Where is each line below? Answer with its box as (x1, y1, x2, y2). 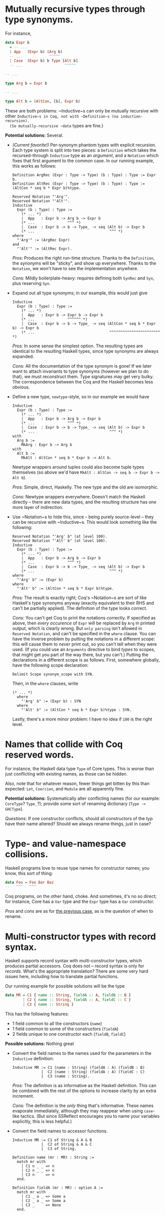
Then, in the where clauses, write (12, 680, 79, 686)
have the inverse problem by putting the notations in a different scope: (12, 636, 155, 642)
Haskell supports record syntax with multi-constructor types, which (5, 958, 142, 964)
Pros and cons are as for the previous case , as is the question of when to (5, 908, 154, 914)
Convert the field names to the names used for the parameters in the (12, 1050, 152, 1056)
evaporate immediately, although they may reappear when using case (12, 1107, 153, 1113)
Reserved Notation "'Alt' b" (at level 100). (12, 538, 107, 543)
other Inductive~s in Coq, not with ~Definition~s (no (5, 113, 119, 119)
